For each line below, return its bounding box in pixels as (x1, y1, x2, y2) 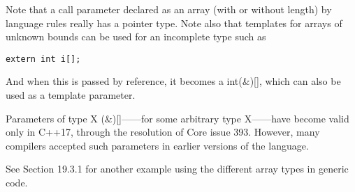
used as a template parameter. (6, 88, 136, 102)
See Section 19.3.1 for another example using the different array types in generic (6, 161, 349, 176)
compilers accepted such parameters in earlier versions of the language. (6, 138, 309, 152)
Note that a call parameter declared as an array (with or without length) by (6, 2, 332, 16)
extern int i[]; (6, 54, 81, 64)
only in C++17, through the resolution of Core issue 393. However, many (6, 125, 320, 139)
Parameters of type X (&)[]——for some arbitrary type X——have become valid (6, 111, 349, 125)
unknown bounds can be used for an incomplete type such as (6, 29, 266, 44)
